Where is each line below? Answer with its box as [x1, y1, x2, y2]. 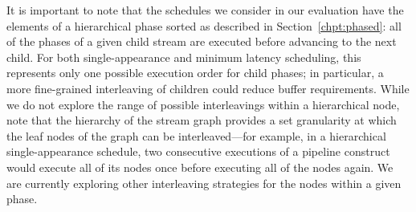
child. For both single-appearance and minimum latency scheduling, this [6, 48, 361, 65]
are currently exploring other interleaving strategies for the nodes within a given [6, 174, 402, 191]
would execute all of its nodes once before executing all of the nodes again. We [6, 158, 394, 175]
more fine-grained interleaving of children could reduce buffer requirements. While [6, 79, 410, 96]
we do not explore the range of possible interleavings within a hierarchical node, [6, 96, 400, 112]
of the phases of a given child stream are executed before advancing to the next [6, 33, 397, 50]
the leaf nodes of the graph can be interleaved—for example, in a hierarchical [6, 127, 386, 144]
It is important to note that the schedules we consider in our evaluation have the [6, 2, 404, 18]
